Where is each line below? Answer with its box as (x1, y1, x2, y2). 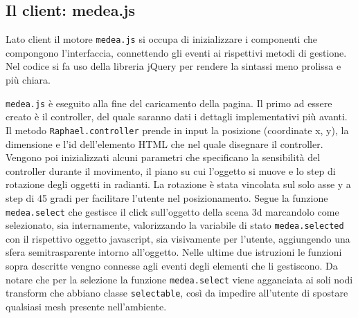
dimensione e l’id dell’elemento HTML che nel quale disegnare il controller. (6, 136, 323, 151)
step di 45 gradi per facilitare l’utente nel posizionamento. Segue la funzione (6, 190, 328, 205)
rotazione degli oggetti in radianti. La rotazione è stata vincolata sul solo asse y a (6, 177, 351, 191)
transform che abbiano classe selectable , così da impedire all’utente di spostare (6, 286, 348, 300)
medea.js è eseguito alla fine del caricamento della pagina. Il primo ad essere (6, 95, 332, 110)
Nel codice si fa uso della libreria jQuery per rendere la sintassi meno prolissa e (6, 59, 341, 73)
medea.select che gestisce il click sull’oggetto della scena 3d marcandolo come (6, 204, 339, 218)
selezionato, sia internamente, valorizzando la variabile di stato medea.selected (6, 218, 344, 232)
